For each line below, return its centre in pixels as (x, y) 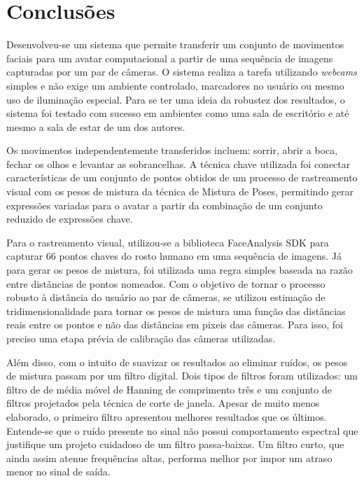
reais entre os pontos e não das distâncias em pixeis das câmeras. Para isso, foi (175, 325)
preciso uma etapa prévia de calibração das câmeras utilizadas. (141, 338)
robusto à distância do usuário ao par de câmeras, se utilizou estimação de (166, 297)
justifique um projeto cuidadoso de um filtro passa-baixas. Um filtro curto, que (175, 444)
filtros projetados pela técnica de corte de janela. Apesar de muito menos (163, 403)
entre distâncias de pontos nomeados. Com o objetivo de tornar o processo (166, 283)
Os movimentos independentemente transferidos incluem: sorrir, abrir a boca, (172, 150)
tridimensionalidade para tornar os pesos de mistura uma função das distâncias (176, 311)
